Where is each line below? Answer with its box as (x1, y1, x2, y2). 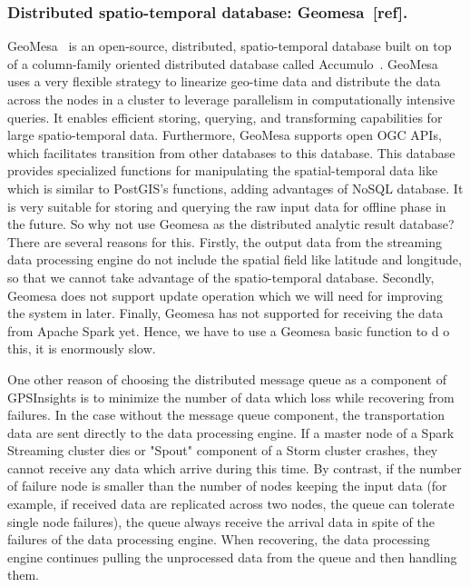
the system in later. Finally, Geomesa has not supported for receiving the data (7, 303, 444, 323)
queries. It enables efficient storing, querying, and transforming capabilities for (7, 107, 443, 126)
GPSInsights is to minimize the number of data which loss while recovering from (7, 387, 455, 406)
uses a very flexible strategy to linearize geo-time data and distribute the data (7, 72, 441, 91)
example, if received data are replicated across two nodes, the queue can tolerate (7, 494, 455, 513)
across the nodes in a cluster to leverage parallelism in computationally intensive (7, 90, 455, 108)
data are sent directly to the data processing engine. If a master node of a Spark (7, 423, 455, 442)
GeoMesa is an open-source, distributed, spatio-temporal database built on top (7, 36, 452, 55)
